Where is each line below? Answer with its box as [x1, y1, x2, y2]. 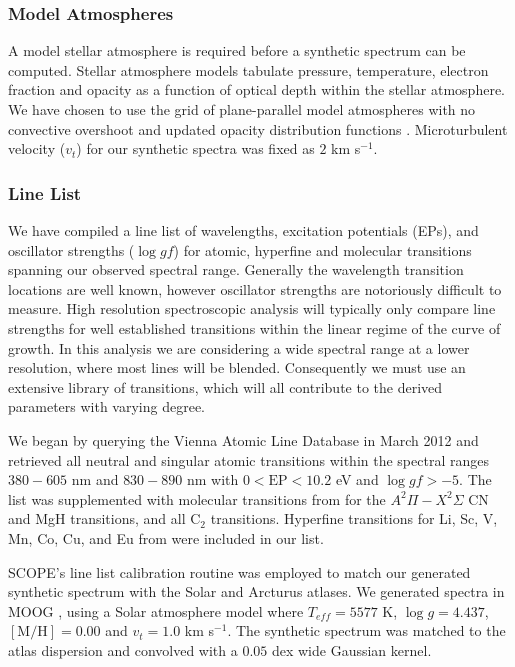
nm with [186, 469, 239, 490]
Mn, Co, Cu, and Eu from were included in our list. [8, 527, 324, 548]
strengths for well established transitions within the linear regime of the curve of [8, 317, 501, 338]
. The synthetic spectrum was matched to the [227, 620, 506, 641]
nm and [71, 469, 119, 490]
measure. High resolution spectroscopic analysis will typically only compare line [8, 298, 496, 319]
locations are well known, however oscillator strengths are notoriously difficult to [8, 278, 502, 299]
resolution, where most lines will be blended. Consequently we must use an [8, 357, 466, 378]
